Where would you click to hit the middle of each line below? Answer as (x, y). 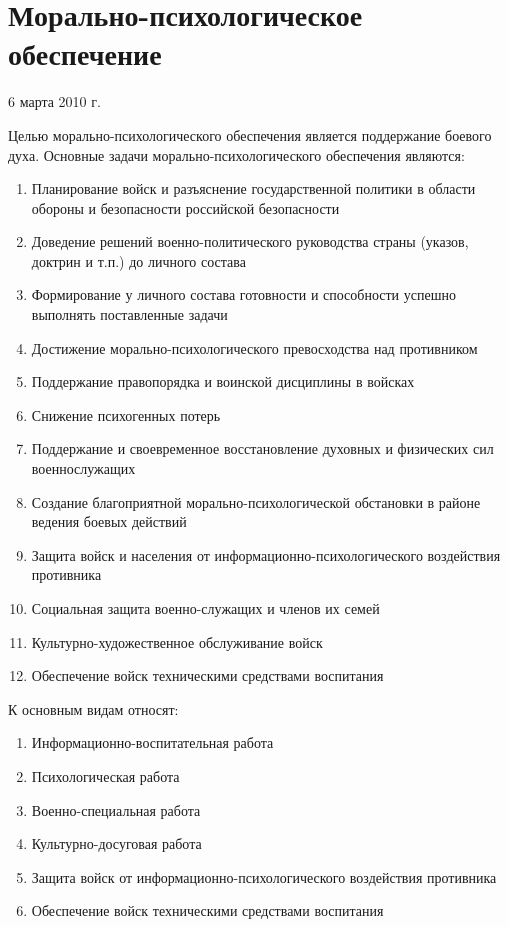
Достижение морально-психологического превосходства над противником (254, 347)
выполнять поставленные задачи (129, 314)
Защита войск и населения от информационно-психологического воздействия (266, 554)
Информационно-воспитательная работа (152, 742)
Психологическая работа (105, 775)
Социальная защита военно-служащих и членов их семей (205, 608)
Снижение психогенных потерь (126, 414)
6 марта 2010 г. (54, 101)
